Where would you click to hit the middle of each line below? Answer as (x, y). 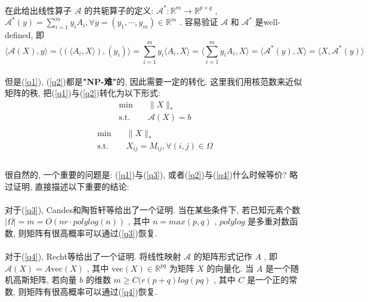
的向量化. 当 (230, 268)
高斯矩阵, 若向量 (45, 280)
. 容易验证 (199, 22)
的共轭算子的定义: (119, 10)
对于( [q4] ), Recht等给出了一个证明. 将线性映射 (93, 256)
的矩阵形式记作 (223, 256)
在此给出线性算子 (38, 10)
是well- (268, 22)
